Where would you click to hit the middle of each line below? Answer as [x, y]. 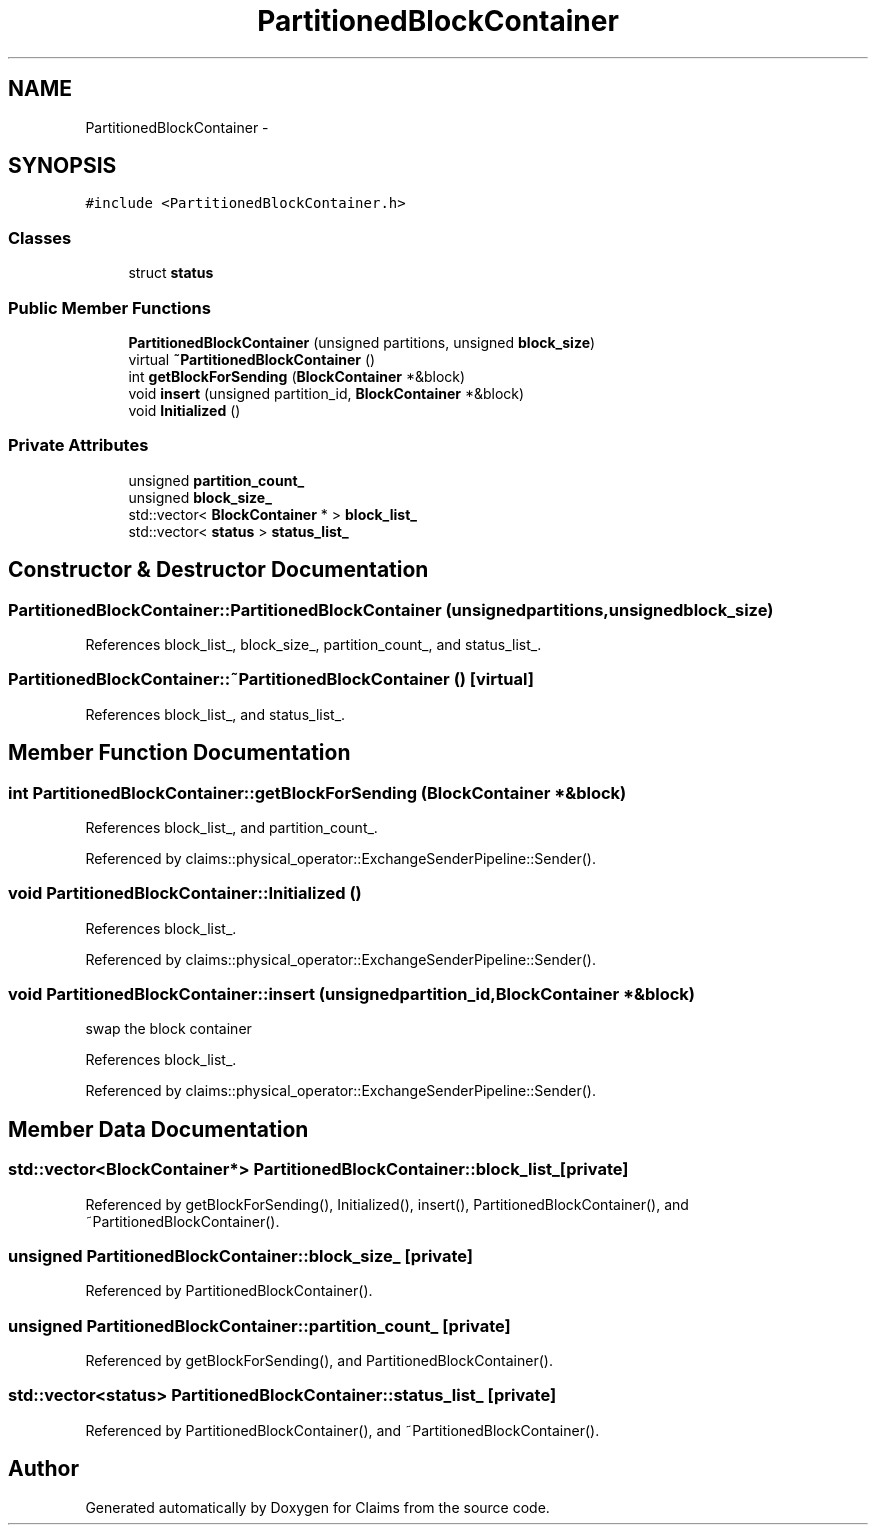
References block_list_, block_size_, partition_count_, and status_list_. [313, 644]
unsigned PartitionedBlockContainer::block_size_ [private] [241, 1255]
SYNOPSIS [62, 166]
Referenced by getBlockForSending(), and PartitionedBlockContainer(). [319, 1361]
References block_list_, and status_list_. [215, 714]
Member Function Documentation [179, 753]
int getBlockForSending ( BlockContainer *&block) [297, 376]
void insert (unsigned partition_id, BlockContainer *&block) [326, 393]
